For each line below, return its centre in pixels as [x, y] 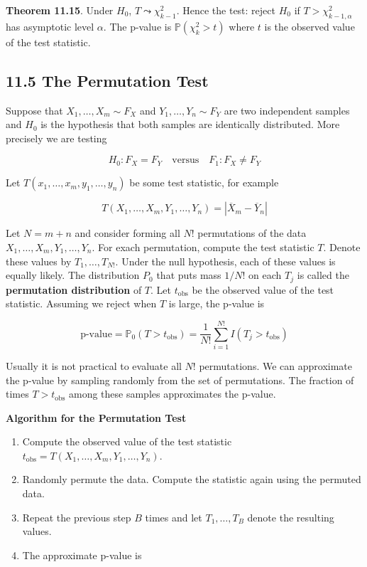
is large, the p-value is [217, 303]
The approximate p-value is [82, 555]
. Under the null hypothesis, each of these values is [225, 261]
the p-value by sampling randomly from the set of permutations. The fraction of [180, 380]
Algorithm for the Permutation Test [96, 417]
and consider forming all [127, 233]
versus [186, 160]
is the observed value [310, 26]
